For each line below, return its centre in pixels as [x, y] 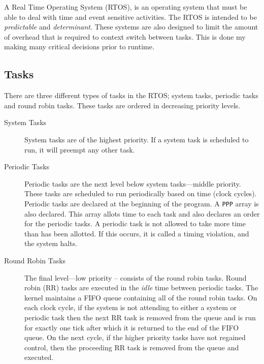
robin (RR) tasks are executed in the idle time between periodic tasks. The [141, 287]
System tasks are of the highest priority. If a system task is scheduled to [137, 139]
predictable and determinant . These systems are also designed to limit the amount [131, 27]
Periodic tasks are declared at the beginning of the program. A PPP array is [142, 203]
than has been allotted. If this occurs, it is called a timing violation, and [137, 233]
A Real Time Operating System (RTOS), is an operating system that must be [126, 7]
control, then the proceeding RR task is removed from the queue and [132, 347]
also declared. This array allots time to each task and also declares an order [142, 213]
